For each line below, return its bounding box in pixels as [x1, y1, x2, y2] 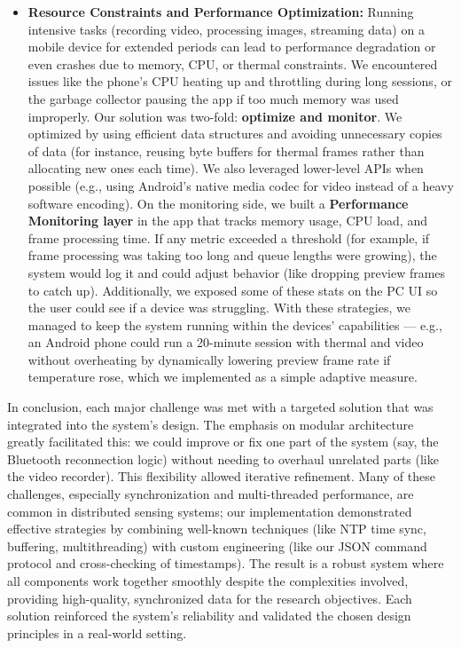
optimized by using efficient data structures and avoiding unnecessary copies [27, 124, 442, 143]
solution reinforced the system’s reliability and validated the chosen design [7, 606, 411, 625]
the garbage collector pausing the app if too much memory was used [27, 89, 399, 107]
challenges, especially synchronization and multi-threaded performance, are [7, 485, 414, 503]
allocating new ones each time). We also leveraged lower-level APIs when [27, 159, 424, 178]
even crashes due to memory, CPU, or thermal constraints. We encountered [27, 54, 438, 73]
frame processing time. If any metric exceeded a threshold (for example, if [27, 228, 430, 247]
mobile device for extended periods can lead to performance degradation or [27, 37, 436, 56]
